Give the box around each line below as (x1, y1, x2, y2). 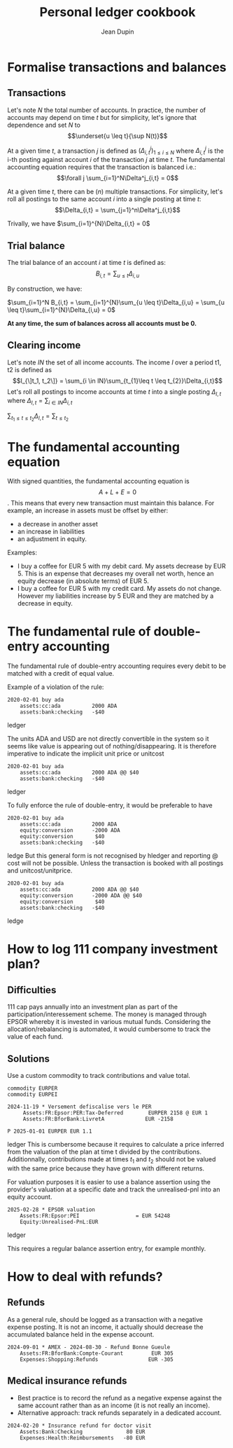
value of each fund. (7, 1032, 64, 1041)
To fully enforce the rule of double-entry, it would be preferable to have (7, 801, 213, 810)
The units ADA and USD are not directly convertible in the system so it (7, 735, 209, 743)
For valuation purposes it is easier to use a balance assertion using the (7, 1177, 211, 1186)
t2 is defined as (7, 365, 52, 374)
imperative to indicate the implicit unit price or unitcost (7, 749, 164, 758)
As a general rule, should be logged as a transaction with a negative (7, 1315, 203, 1323)
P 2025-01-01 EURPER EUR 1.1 (7, 1128, 92, 1135)
